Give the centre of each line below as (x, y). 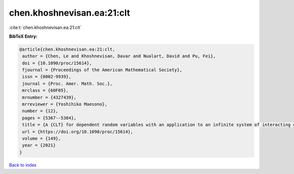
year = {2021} (39, 145)
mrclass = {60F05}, (45, 90)
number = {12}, (40, 111)
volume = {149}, (42, 138)
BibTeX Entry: (23, 36)
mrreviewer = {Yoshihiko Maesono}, (65, 104)
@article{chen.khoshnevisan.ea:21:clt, (67, 49)
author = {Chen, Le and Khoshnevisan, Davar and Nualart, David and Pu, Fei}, (119, 56)
